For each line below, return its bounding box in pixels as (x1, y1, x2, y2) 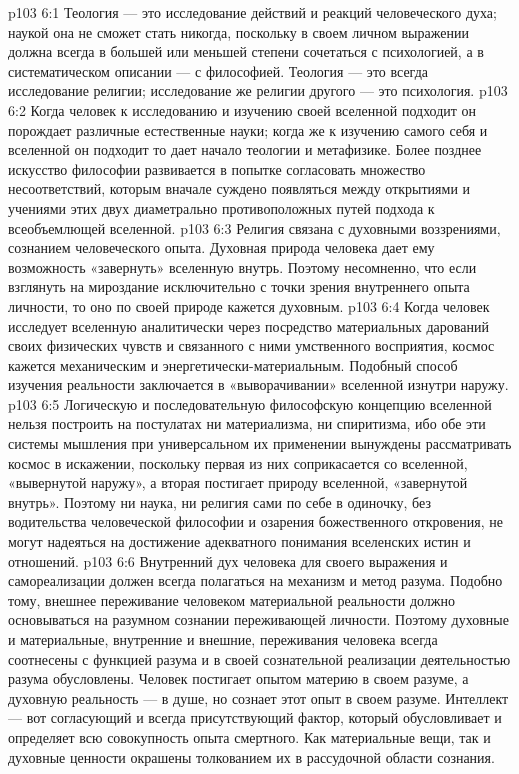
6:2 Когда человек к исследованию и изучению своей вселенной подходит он (8, 99, 477, 120)
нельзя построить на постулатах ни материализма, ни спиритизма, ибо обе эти (8, 413, 486, 434)
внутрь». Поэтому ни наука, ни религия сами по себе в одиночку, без (8, 491, 431, 512)
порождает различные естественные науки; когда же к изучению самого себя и (8, 119, 488, 140)
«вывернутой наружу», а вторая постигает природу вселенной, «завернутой (8, 472, 468, 493)
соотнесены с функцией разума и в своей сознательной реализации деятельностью (8, 648, 511, 669)
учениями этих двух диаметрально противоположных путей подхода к (8, 197, 435, 218)
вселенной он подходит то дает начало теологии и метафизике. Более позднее (8, 139, 482, 160)
